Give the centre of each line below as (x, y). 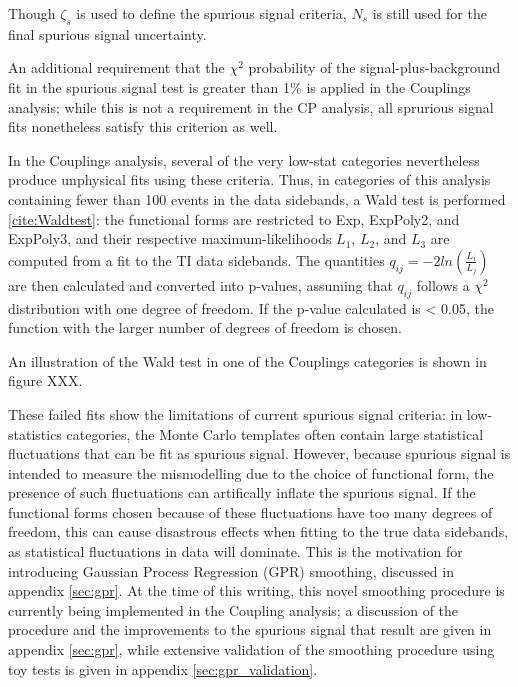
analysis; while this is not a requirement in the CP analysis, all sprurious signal (251, 106)
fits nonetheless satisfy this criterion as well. (143, 126)
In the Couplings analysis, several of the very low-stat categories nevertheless (244, 159)
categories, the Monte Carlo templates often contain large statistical (275, 433)
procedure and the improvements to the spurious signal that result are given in (250, 629)
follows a (443, 284)
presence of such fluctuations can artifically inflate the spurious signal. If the (242, 492)
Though (32, 13)
